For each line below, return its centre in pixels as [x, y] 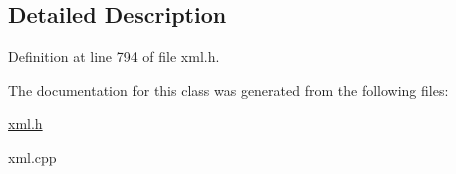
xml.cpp [32, 156]
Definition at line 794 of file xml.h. [114, 56]
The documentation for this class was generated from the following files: [228, 89]
